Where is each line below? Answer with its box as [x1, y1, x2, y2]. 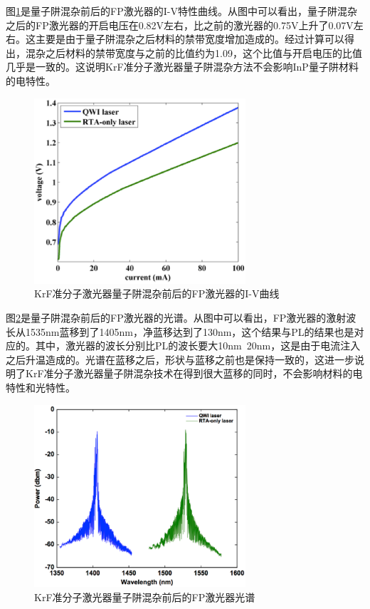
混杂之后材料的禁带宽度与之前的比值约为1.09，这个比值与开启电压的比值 [25, 45, 362, 60]
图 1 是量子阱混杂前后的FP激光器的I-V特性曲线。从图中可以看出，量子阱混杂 [6, 4, 357, 18]
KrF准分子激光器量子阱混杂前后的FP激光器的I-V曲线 [34, 286, 280, 301]
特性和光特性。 [6, 379, 75, 394]
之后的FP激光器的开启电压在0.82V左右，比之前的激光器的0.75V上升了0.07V [6, 17, 354, 32]
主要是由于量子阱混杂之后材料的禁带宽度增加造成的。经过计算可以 [35, 31, 344, 46]
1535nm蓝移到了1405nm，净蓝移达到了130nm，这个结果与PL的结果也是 [25, 324, 354, 339]
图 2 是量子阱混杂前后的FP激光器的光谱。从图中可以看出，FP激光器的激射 [6, 310, 347, 325]
